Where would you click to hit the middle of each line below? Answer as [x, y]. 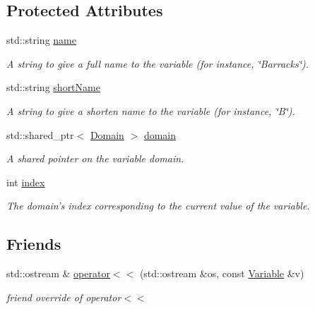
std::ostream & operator [58, 273]
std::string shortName [53, 87]
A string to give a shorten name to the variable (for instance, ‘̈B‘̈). [151, 110]
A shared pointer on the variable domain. [95, 158]
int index [26, 182]
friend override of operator [64, 297]
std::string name [41, 40]
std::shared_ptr [40, 134]
